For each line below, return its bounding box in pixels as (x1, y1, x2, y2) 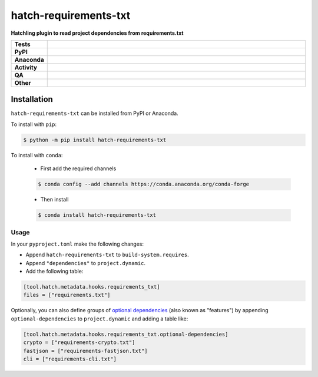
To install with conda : (11, 151, 63, 158)
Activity (14, 63, 38, 71)
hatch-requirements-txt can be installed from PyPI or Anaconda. (11, 110, 179, 117)
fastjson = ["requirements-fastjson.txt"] (23, 348, 148, 354)
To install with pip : (11, 121, 57, 128)
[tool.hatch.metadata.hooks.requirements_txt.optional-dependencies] (23, 330, 228, 338)
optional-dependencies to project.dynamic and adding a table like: (11, 315, 188, 322)
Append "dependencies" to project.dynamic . (25, 259, 145, 266)
